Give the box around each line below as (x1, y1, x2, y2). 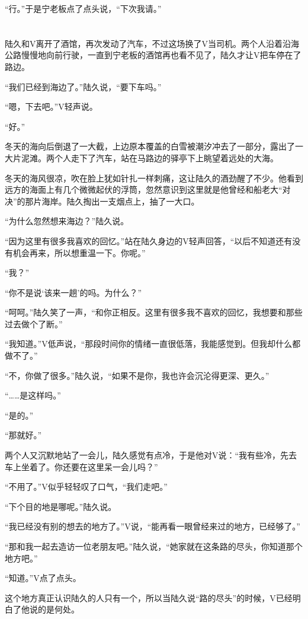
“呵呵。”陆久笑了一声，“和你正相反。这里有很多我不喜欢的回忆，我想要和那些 (5, 306, 303, 318)
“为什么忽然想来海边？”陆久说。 (5, 215, 129, 227)
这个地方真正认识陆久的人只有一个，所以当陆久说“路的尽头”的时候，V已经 (5, 591, 293, 604)
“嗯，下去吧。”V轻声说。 (5, 100, 98, 113)
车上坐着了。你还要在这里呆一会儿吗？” (5, 460, 158, 473)
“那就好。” (5, 429, 42, 441)
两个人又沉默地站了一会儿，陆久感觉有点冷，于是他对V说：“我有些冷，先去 (5, 449, 297, 461)
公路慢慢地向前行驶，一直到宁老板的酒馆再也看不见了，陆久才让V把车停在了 (5, 49, 301, 61)
